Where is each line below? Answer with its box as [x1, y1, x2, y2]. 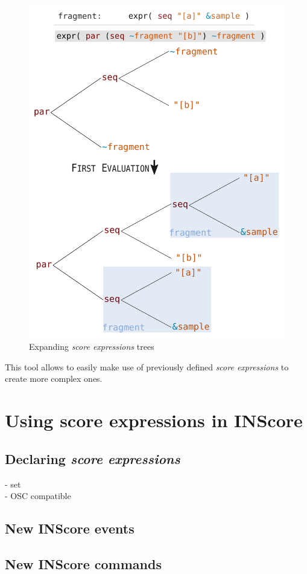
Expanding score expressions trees [29, 340, 154, 353]
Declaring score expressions [5, 449, 180, 468]
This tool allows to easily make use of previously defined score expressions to [5, 360, 289, 373]
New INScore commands [5, 554, 162, 573]
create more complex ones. [5, 372, 103, 385]
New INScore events [5, 519, 135, 538]
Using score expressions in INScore [5, 408, 303, 433]
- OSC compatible [5, 489, 71, 502]
